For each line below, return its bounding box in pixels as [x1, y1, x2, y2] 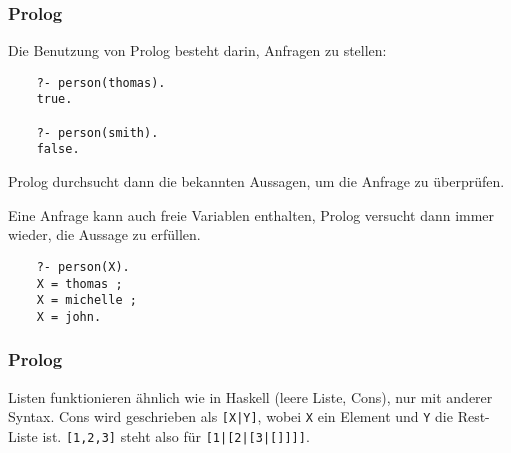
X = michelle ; [36, 293, 137, 308]
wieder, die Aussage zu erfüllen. [8, 224, 201, 245]
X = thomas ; [36, 276, 123, 291]
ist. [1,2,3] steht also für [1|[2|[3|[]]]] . [42, 425, 310, 446]
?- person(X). [36, 259, 130, 274]
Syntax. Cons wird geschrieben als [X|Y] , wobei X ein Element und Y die [8, 406, 453, 427]
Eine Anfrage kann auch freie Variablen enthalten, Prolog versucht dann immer [8, 204, 495, 225]
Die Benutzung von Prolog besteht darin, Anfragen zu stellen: [8, 40, 387, 61]
